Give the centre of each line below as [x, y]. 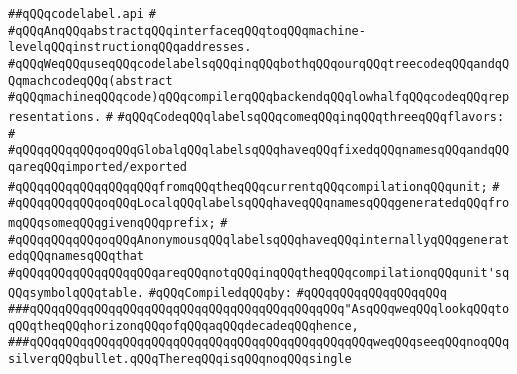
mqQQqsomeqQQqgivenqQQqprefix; [112, 222]
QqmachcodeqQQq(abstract [90, 80]
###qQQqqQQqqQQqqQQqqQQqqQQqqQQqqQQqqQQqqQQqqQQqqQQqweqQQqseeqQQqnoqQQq [259, 342]
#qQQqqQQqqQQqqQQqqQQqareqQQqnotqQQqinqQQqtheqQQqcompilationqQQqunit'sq [259, 272]
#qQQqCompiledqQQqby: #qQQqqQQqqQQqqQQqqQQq [297, 292]
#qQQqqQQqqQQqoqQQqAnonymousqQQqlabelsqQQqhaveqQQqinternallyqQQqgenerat [259, 239]
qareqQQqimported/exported [97, 166]
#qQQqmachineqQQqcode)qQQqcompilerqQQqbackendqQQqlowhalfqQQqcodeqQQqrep [259, 97]
